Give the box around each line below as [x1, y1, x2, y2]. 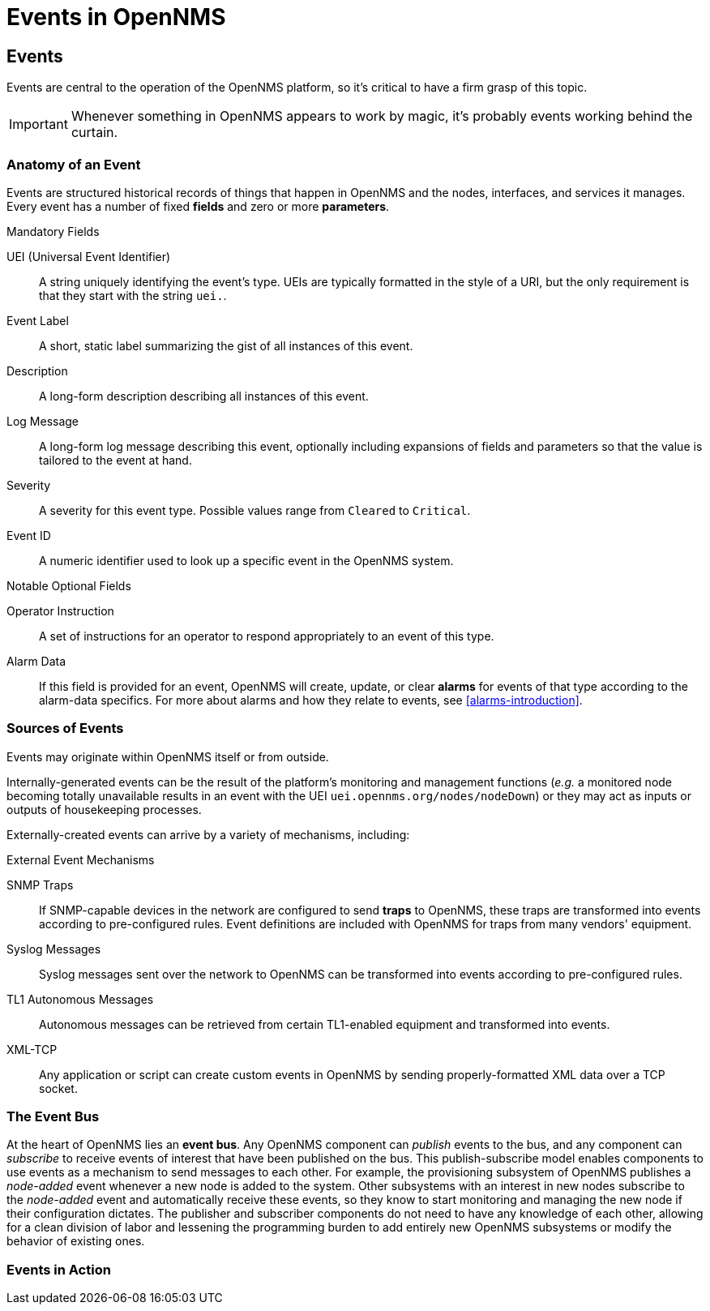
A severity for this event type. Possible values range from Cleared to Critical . [39, 503, 471, 517]
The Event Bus [6, 1108, 100, 1125]
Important [9, 116, 68, 133]
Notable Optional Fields [6, 578, 131, 593]
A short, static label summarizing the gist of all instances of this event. [39, 338, 413, 353]
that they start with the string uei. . [39, 288, 227, 302]
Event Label [6, 313, 69, 328]
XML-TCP [6, 1042, 58, 1056]
